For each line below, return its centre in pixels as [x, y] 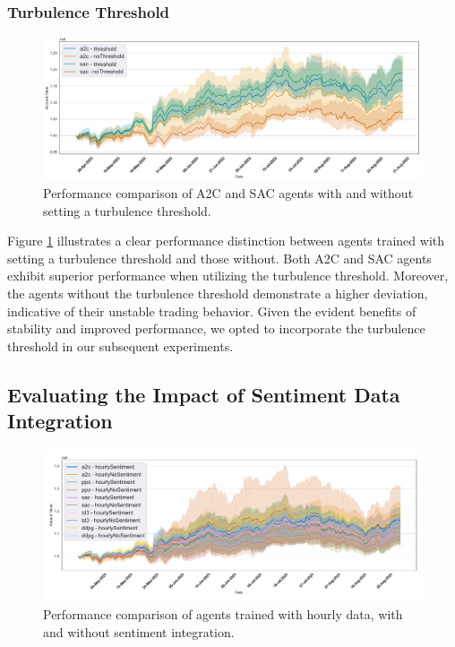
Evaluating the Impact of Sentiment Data [204, 394]
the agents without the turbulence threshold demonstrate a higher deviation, [218, 293]
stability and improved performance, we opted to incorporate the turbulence [216, 328]
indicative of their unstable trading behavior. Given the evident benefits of [212, 311]
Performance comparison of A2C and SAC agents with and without [228, 193]
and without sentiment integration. [139, 631]
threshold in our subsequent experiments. [120, 345]
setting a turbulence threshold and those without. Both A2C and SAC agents [219, 258]
